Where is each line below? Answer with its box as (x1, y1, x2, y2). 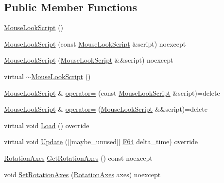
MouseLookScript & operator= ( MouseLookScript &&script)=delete (4, 104, 207, 114)
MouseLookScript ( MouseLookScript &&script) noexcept (4, 55, 173, 65)
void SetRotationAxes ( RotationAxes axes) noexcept (4, 169, 161, 179)
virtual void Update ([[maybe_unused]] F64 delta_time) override (4, 136, 198, 147)
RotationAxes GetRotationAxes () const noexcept (4, 152, 153, 163)
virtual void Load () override (4, 120, 89, 130)
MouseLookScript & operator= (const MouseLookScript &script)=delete (4, 87, 220, 98)
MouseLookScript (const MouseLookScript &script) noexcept (4, 38, 186, 49)
